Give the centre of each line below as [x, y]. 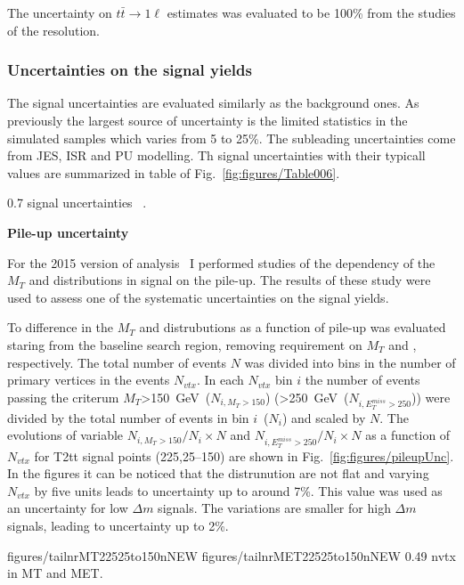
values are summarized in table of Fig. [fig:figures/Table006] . [174, 172]
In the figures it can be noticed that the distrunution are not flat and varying [218, 473]
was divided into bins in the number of [350, 362]
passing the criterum [63, 397]
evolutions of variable [65, 435]
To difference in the [61, 327]
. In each [220, 380]
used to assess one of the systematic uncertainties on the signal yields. [198, 297]
